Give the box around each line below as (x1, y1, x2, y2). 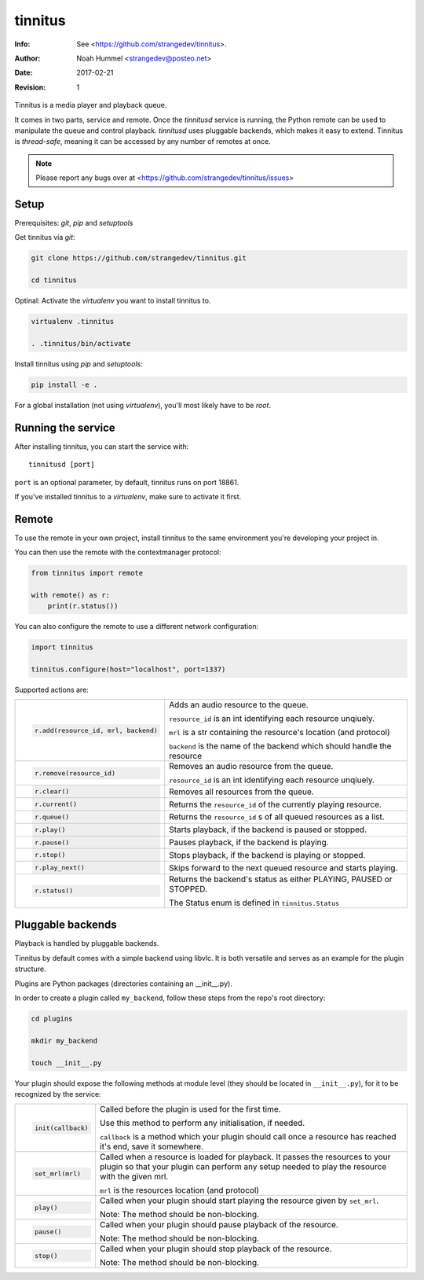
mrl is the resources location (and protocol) (99, 1185, 259, 1196)
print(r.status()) (47, 601, 119, 611)
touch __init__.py (31, 1058, 102, 1067)
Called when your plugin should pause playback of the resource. (99, 1219, 339, 1230)
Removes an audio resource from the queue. (169, 761, 334, 772)
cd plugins (31, 1014, 73, 1024)
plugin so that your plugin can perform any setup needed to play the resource (99, 1161, 387, 1172)
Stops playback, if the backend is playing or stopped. (169, 849, 366, 860)
